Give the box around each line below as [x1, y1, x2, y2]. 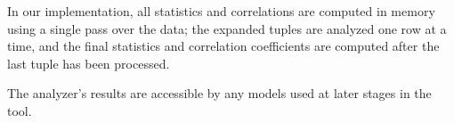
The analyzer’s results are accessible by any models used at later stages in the [7, 84, 432, 102]
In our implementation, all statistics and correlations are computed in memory [7, 2, 435, 20]
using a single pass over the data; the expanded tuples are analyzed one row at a [7, 19, 447, 37]
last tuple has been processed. [7, 53, 170, 72]
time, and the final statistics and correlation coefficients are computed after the [7, 37, 440, 55]
